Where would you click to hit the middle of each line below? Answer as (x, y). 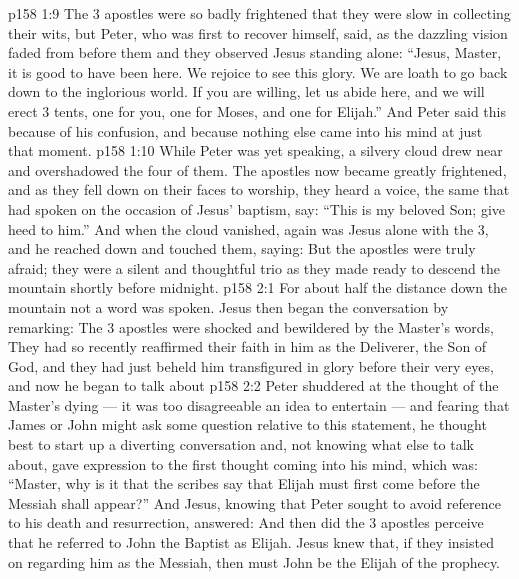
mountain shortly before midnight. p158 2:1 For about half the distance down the (258, 287)
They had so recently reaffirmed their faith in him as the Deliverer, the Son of (247, 346)
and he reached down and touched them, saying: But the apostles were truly (242, 248)
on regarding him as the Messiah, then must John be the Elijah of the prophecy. (254, 561)
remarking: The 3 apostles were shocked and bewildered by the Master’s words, (251, 326)
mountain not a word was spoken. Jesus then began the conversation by (228, 306)
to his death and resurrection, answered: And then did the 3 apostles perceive (246, 522)
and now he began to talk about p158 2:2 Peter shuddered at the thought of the (253, 385)
